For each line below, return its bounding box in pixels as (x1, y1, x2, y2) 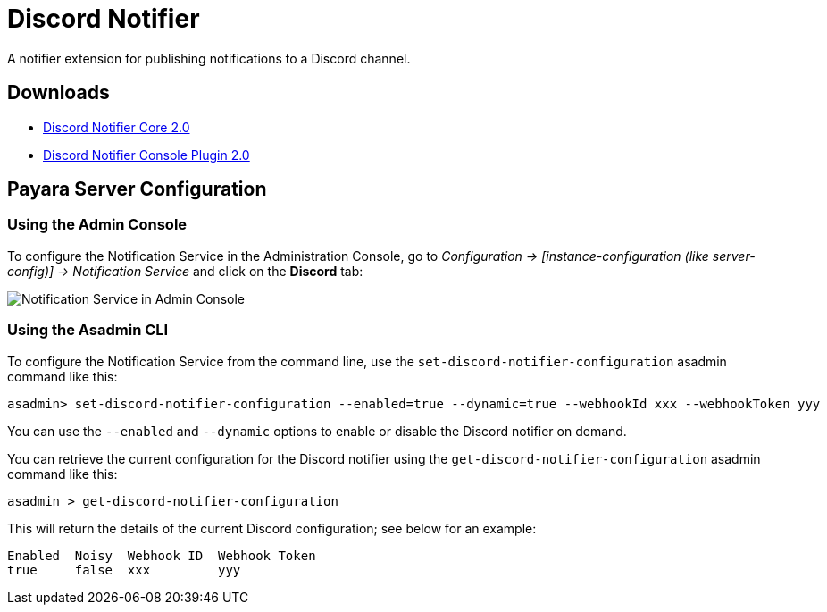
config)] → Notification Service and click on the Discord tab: (7, 263, 363, 279)
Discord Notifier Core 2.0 (43, 119, 190, 135)
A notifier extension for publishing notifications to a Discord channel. (7, 50, 411, 66)
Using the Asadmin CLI (7, 321, 169, 340)
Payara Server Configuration (7, 178, 267, 201)
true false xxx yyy (7, 562, 241, 577)
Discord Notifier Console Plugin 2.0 (43, 147, 250, 163)
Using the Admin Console (7, 215, 188, 234)
